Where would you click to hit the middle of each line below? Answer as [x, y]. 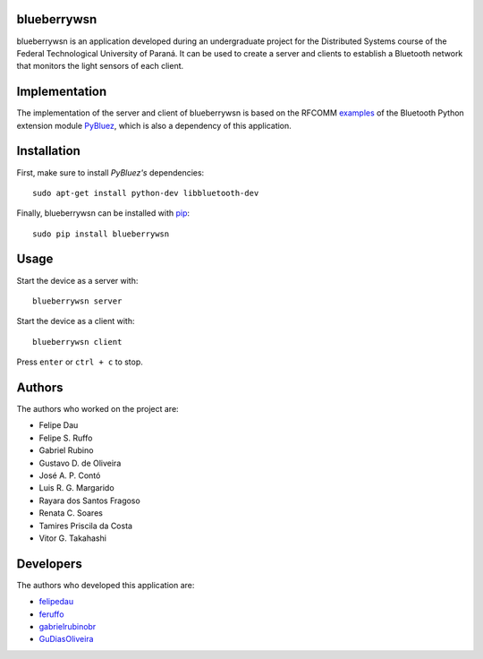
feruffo [51, 614]
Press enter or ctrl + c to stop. [80, 362]
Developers [49, 564]
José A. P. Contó [70, 475]
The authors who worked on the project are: [97, 409]
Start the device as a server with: [77, 280]
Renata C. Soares [71, 513]
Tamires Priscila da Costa [86, 526]
